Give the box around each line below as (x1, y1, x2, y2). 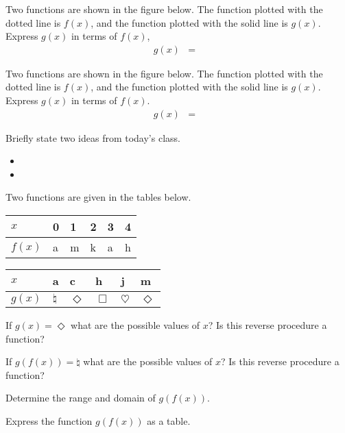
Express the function (5, 413, 93, 428)
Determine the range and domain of (5, 391, 156, 405)
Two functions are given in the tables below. (5, 190, 191, 204)
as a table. (147, 413, 191, 428)
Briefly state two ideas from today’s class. (5, 130, 180, 145)
